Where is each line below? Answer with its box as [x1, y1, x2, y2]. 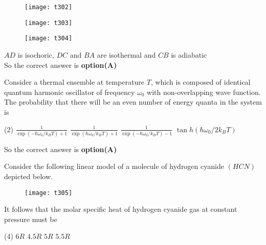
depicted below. [4, 171, 53, 182]
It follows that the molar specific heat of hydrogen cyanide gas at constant [4, 204, 237, 214]
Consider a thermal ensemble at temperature [4, 77, 145, 87]
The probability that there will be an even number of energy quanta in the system [4, 96, 262, 107]
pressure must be [4, 213, 57, 224]
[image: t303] [25, 19, 73, 27]
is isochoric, [17, 49, 54, 60]
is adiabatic [171, 49, 207, 60]
